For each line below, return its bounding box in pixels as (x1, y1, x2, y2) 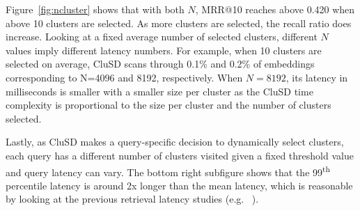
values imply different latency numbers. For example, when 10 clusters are (6, 42, 322, 57)
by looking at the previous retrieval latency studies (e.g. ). (6, 192, 259, 206)
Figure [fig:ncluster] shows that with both (6, 2, 185, 16)
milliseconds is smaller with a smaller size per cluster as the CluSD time (6, 84, 313, 98)
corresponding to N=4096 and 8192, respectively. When (6, 70, 243, 84)
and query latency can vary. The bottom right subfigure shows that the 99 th (6, 162, 331, 179)
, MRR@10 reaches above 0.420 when (195, 2, 355, 16)
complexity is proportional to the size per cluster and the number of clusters (6, 97, 331, 112)
